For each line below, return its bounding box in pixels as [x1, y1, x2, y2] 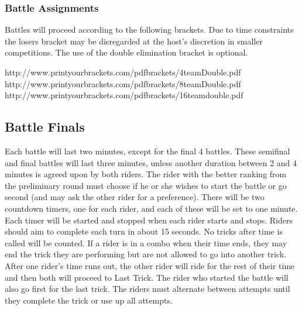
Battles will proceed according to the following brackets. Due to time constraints [5, 23, 294, 36]
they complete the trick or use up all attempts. [5, 294, 173, 306]
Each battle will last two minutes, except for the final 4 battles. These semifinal [5, 144, 290, 157]
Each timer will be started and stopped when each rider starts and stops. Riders [5, 213, 293, 226]
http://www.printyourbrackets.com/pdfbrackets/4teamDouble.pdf [5, 66, 241, 78]
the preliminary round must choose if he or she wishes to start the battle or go [5, 179, 287, 191]
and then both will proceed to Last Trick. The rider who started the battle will [5, 271, 289, 283]
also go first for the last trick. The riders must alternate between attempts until [5, 283, 290, 295]
